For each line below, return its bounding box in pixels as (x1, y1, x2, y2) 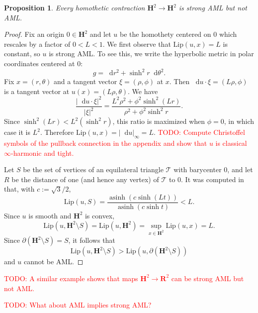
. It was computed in (181, 174, 244, 184)
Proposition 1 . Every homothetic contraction (4, 2, 145, 12)
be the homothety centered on (119, 29, 211, 39)
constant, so (4, 48, 40, 59)
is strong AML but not (178, 2, 247, 12)
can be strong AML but (171, 273, 244, 283)
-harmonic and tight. (11, 147, 74, 158)
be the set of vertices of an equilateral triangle (23, 164, 164, 175)
